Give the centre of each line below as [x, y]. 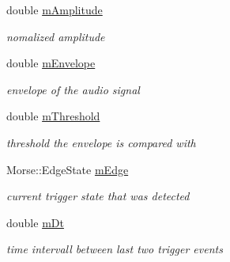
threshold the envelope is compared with [101, 142]
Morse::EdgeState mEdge [68, 169]
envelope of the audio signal [73, 89]
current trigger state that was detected [98, 196]
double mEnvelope [51, 63]
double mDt [35, 222]
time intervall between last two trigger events [115, 249]
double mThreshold [53, 116]
